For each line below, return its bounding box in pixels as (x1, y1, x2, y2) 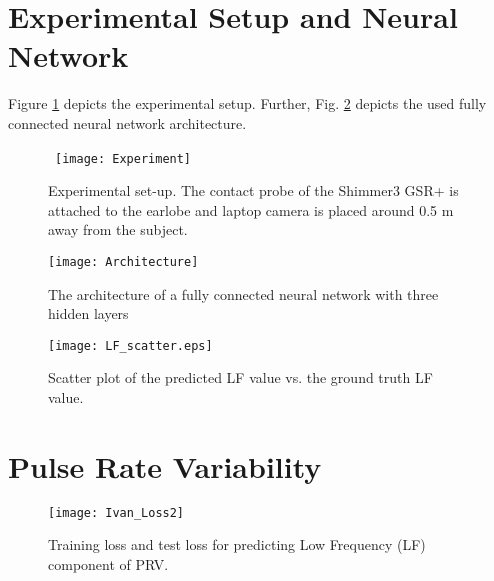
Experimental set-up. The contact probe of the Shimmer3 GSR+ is (48, 180, 459, 201)
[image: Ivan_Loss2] (48, 505, 185, 520)
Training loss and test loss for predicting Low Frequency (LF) (48, 534, 426, 555)
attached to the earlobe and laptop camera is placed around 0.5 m (48, 199, 454, 220)
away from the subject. (48, 219, 188, 240)
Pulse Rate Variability (8, 445, 322, 486)
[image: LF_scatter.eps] (48, 338, 213, 353)
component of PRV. (48, 554, 169, 574)
